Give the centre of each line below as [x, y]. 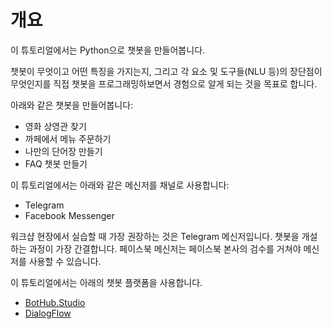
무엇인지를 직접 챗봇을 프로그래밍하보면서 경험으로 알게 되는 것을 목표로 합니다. [164, 83]
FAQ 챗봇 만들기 [56, 163]
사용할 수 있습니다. [65, 261]
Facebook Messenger [69, 215]
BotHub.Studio [55, 302]
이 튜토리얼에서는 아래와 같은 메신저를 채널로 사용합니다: [120, 185]
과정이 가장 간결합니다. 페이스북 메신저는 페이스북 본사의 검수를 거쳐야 [165, 248]
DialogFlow [48, 313]
